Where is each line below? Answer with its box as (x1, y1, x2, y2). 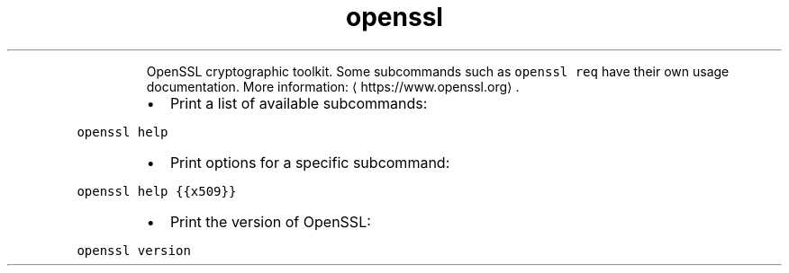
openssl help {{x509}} (77, 183, 237, 198)
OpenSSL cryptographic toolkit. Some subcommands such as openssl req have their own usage (146, 63, 730, 79)
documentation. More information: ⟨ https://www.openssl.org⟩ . (146, 78, 520, 94)
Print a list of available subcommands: (169, 93, 428, 112)
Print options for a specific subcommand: (169, 153, 450, 172)
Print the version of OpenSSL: (169, 212, 371, 231)
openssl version (77, 242, 191, 258)
